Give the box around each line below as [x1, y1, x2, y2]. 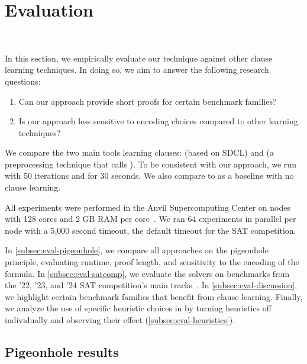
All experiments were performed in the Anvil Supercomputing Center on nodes [5, 201, 291, 213]
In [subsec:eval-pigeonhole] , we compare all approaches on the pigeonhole [5, 244, 269, 256]
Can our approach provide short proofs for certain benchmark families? [18, 95, 277, 107]
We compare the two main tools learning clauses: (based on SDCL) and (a [5, 146, 274, 159]
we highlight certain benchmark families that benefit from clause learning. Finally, [5, 290, 303, 302]
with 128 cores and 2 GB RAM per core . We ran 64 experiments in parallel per [5, 212, 296, 225]
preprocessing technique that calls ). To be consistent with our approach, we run [5, 157, 296, 170]
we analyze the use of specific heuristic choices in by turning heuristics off [5, 302, 272, 314]
